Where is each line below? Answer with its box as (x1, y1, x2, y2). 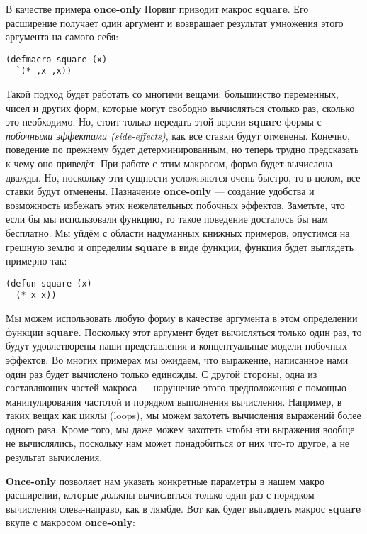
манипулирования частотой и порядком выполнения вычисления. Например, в (6, 394, 342, 408)
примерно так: (6, 253, 67, 268)
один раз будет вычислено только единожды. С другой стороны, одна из (6, 366, 317, 381)
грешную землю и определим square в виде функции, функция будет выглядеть (6, 239, 354, 254)
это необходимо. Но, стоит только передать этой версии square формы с (6, 114, 322, 129)
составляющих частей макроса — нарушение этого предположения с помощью (6, 380, 346, 395)
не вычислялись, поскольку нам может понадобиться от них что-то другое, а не (6, 435, 350, 450)
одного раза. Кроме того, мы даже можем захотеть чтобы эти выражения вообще (6, 421, 355, 436)
